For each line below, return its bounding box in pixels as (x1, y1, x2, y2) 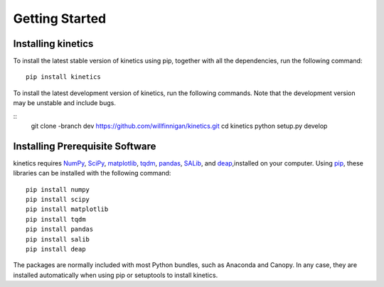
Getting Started (13, 11, 107, 26)
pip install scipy (26, 195, 90, 204)
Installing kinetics (13, 38, 94, 50)
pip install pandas (26, 225, 94, 234)
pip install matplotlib (26, 205, 109, 213)
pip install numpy (26, 185, 90, 193)
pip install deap (26, 245, 86, 254)
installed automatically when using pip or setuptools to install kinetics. (13, 271, 218, 279)
